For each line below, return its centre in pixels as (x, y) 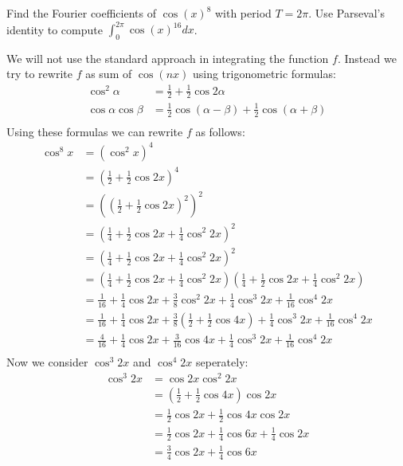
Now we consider (47, 361)
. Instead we (367, 58)
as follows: (220, 131)
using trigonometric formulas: (264, 74)
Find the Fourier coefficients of (81, 13)
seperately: (222, 361)
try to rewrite (39, 74)
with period (243, 13)
